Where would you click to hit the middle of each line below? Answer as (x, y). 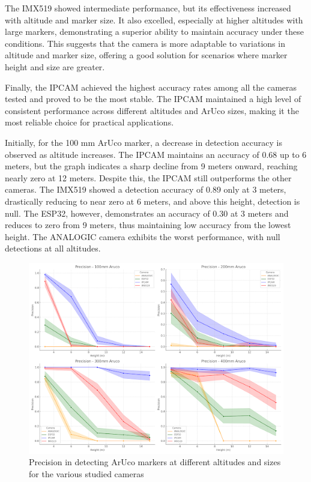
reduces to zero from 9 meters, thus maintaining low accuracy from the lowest (148, 225)
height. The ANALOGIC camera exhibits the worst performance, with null (143, 236)
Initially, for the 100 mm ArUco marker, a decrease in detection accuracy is (143, 142)
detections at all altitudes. (53, 248)
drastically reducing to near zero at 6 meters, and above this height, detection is (152, 201)
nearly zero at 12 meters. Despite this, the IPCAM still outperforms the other (148, 177)
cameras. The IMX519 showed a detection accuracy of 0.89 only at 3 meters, (146, 189)
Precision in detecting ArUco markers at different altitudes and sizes (155, 462)
